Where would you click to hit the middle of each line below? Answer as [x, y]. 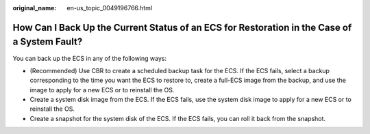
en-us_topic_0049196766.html [110, 8]
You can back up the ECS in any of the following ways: [90, 58]
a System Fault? [48, 42]
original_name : [35, 8]
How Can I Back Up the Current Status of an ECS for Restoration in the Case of [182, 27]
